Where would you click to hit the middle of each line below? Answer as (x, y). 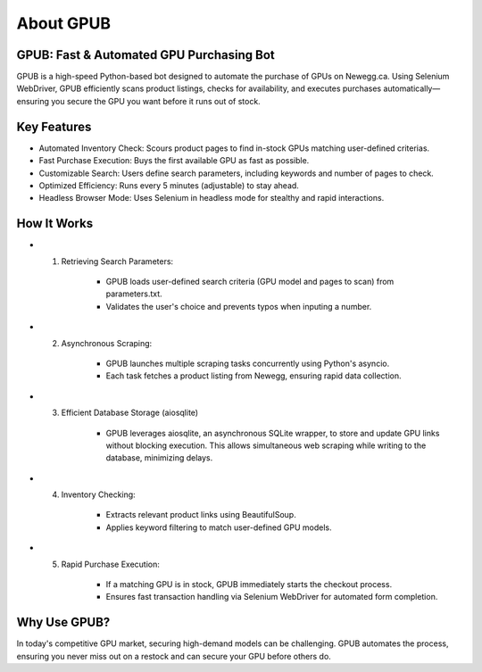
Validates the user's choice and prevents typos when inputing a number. (239, 306)
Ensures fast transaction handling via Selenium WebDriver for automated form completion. (272, 597)
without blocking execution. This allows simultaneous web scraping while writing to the (266, 445)
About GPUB (64, 23)
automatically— (412, 88)
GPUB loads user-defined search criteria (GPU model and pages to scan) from (250, 282)
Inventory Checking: (98, 494)
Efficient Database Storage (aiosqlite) (130, 413)
